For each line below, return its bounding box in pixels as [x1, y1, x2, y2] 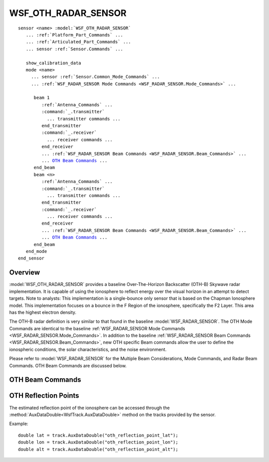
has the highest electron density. [9, 309, 77, 315]
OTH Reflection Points [9, 392, 79, 400]
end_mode [25, 248, 47, 254]
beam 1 [33, 95, 50, 101]
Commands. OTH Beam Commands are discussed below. [9, 362, 127, 369]
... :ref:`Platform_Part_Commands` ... [25, 32, 124, 37]
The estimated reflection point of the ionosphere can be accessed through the [9, 405, 170, 411]
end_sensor [18, 255, 45, 261]
